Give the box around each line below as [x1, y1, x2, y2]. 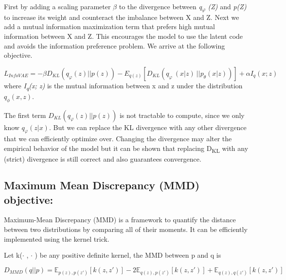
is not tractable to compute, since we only [119, 110, 245, 120]
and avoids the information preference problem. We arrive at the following [4, 40, 225, 50]
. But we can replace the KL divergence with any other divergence [49, 122, 247, 132]
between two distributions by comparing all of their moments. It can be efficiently [4, 224, 248, 234]
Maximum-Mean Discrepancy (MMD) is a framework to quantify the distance [4, 214, 236, 225]
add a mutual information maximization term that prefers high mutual [4, 21, 215, 32]
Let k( [4, 250, 22, 260]
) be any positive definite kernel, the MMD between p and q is [35, 250, 221, 260]
